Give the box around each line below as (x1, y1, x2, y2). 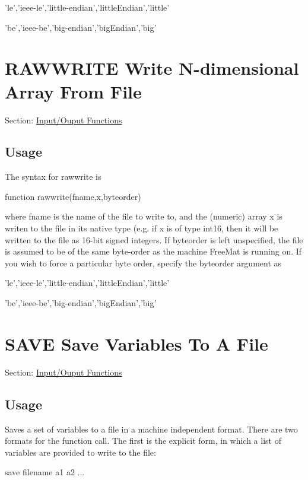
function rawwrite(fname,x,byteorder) (5, 190, 141, 202)
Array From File (5, 79, 142, 103)
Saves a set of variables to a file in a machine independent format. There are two (5, 422, 298, 435)
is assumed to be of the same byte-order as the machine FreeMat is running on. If (5, 245, 302, 258)
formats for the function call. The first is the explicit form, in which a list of (5, 434, 281, 447)
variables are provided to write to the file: (5, 446, 156, 458)
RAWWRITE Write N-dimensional (5, 56, 299, 80)
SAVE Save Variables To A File (5, 331, 268, 355)
